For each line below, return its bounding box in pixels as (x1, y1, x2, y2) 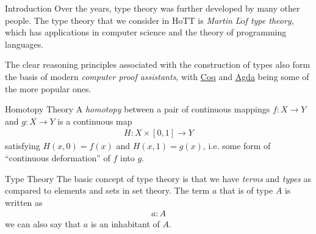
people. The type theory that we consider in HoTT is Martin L (5, 13, 241, 26)
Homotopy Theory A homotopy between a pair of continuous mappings (5, 103, 270, 115)
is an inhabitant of (90, 218, 160, 230)
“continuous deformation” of (5, 151, 110, 164)
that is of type (219, 184, 273, 197)
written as (5, 196, 43, 208)
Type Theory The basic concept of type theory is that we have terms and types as (5, 172, 312, 185)
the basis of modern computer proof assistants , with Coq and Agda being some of (5, 70, 309, 82)
